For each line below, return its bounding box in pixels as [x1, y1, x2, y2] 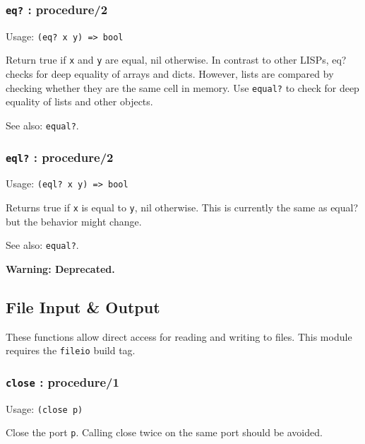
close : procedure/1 [6, 373, 119, 390]
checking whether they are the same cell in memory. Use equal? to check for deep [6, 80, 359, 95]
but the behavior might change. [6, 214, 142, 228]
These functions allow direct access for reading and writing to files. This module [6, 329, 352, 344]
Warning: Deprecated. [6, 261, 115, 276]
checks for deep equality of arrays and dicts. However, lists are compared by [6, 66, 334, 81]
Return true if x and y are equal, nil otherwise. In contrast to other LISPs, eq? [6, 52, 347, 67]
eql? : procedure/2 [6, 148, 114, 165]
